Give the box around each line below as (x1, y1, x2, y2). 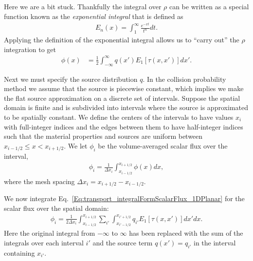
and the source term (92, 237, 153, 247)
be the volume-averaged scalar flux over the (98, 140, 228, 150)
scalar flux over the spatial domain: (4, 203, 109, 213)
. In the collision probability (143, 74, 226, 84)
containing (4, 247, 35, 258)
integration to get (4, 44, 56, 54)
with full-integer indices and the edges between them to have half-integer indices (4, 121, 243, 131)
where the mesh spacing (4, 176, 75, 186)
